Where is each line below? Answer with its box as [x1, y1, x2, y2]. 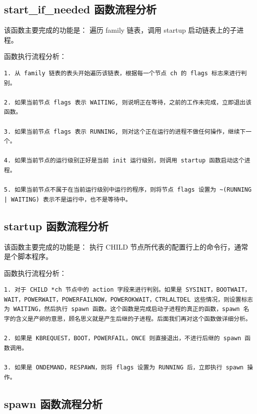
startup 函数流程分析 [4, 218, 108, 233]
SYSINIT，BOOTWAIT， [185, 286, 251, 294]
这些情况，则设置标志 [194, 296, 253, 303]
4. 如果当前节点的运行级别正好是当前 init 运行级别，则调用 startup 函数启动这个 [4, 157, 245, 164]
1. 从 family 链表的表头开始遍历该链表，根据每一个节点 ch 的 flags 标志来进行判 [4, 69, 247, 77]
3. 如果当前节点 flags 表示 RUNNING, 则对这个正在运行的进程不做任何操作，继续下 [4, 128, 246, 135]
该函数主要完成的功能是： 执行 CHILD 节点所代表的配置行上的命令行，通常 [4, 241, 249, 252]
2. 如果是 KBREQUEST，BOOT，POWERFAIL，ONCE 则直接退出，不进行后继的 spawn [4, 335, 241, 342]
